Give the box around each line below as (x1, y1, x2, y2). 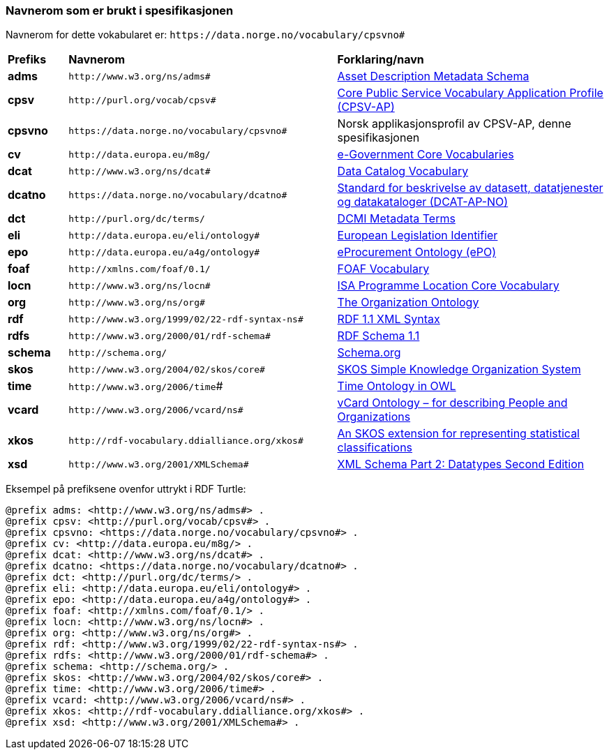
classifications (337, 440, 413, 455)
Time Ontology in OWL (337, 379, 456, 394)
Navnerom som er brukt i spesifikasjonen (6, 3, 234, 17)
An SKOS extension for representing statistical (337, 426, 580, 441)
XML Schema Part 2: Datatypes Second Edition (337, 457, 585, 472)
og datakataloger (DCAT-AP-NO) (337, 195, 509, 209)
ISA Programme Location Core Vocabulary (337, 278, 559, 293)
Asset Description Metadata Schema (337, 69, 529, 84)
